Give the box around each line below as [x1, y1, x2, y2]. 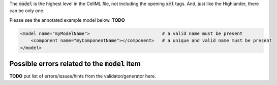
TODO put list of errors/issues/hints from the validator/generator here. [9, 73, 157, 79]
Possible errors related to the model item [9, 59, 141, 68]
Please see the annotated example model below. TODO [9, 17, 125, 23]
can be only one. [9, 8, 45, 14]
